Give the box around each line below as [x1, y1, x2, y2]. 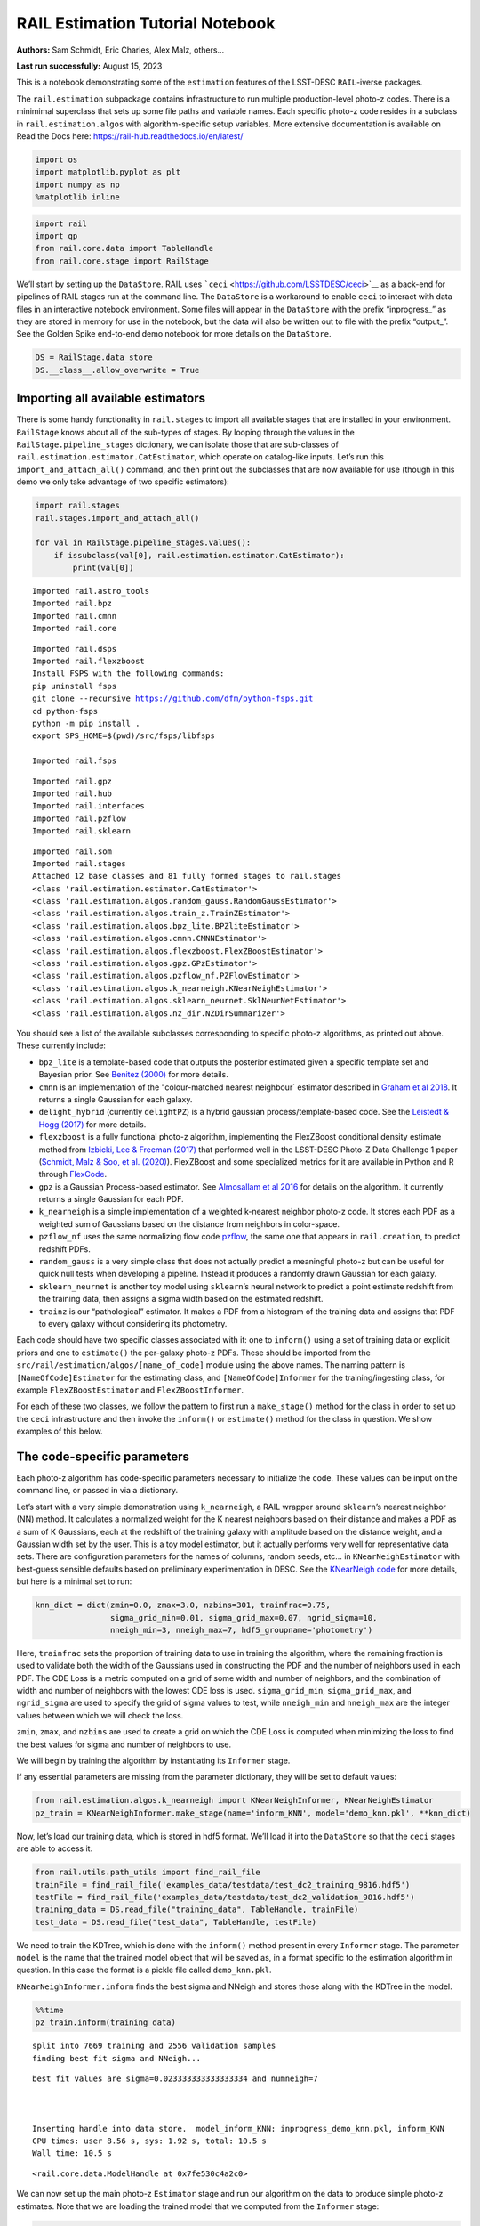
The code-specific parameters [16, 1449, 190, 1464]
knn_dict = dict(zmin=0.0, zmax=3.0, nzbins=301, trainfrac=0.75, [35, 1600, 331, 1611]
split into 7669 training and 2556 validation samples [32, 2041, 276, 2051]
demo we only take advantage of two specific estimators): [16, 476, 230, 487]
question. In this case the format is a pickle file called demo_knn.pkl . [16, 1964, 272, 1976]
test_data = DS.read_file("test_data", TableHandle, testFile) [35, 1917, 317, 1927]
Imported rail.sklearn [32, 826, 132, 836]
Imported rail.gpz [32, 776, 113, 786]
